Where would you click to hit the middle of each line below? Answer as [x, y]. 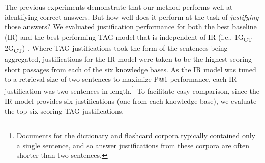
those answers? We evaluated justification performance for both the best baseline [131, 27]
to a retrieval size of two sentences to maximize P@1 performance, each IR [121, 79]
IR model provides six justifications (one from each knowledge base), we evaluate [131, 101]
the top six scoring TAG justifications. [64, 110]
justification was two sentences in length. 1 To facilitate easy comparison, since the [132, 90]
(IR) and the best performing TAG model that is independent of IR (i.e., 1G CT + [132, 37]
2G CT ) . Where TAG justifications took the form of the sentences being [116, 48]
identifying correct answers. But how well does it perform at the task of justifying [132, 17]
